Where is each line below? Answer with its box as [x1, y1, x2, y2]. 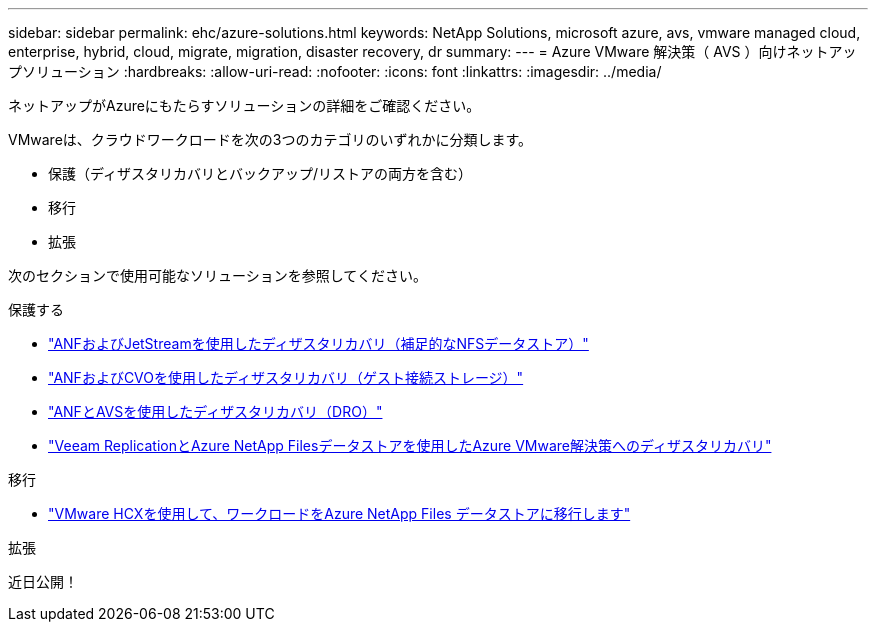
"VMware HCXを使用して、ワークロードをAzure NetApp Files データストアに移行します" [48, 505, 631, 522]
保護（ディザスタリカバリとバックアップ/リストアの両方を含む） [48, 165, 472, 182]
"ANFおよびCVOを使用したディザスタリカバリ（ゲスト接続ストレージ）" [48, 369, 524, 386]
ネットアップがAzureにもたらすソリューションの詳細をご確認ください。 [8, 97, 481, 114]
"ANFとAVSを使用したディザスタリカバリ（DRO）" [48, 403, 383, 420]
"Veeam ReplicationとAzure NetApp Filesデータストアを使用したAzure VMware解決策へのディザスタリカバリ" [48, 437, 772, 454]
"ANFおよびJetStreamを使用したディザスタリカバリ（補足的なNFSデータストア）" [48, 335, 589, 352]
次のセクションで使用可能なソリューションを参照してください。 [8, 267, 427, 284]
